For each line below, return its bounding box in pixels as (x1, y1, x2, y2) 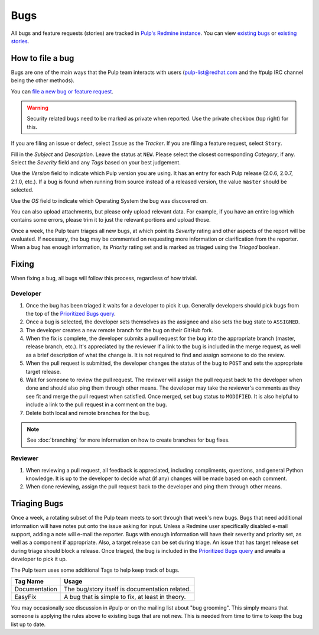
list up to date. (11, 621, 46, 628)
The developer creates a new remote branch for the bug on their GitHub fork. (25, 326, 214, 333)
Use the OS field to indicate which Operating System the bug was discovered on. (11, 197, 208, 204)
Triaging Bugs (11, 498, 64, 508)
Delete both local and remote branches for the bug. (25, 409, 151, 416)
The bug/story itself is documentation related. (64, 585, 191, 593)
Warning (27, 104, 48, 112)
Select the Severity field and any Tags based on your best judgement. (11, 158, 181, 166)
